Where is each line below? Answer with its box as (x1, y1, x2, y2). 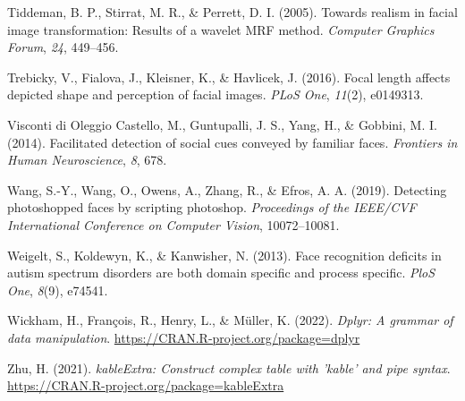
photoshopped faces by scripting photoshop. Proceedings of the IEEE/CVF (7, 198, 417, 217)
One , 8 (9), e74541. (7, 280, 108, 299)
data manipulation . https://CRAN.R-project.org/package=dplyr (7, 328, 360, 346)
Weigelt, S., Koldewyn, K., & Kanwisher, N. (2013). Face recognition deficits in (7, 245, 442, 264)
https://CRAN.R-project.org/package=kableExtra (7, 376, 284, 395)
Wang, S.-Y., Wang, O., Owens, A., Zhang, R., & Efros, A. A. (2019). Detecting (7, 180, 447, 199)
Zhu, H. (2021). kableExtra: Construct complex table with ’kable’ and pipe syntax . (7, 358, 451, 377)
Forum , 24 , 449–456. (7, 38, 119, 56)
